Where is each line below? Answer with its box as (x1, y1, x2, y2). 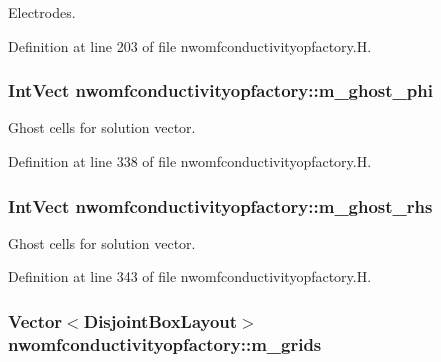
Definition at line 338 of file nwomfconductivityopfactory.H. (8, 151, 372, 171)
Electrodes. (8, 2, 76, 22)
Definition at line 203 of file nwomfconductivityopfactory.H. (8, 35, 372, 56)
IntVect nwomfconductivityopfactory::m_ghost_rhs (8, 193, 433, 218)
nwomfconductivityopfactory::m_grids (8, 331, 322, 356)
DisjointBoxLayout (83, 308, 238, 333)
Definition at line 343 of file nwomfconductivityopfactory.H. (8, 266, 372, 287)
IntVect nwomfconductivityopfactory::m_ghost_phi (8, 78, 433, 103)
